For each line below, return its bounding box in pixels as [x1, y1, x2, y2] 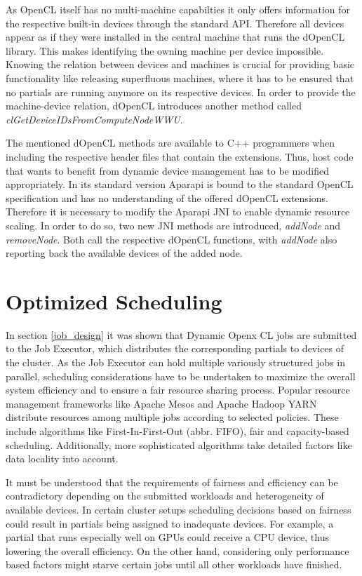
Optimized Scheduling [6, 286, 222, 315]
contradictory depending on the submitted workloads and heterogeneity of [6, 488, 324, 503]
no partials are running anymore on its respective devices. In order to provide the [6, 84, 356, 99]
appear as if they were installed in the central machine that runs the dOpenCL [6, 29, 345, 44]
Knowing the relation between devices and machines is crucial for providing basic [6, 57, 355, 72]
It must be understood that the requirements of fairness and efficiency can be [6, 474, 338, 489]
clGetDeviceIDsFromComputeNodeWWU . [6, 112, 183, 126]
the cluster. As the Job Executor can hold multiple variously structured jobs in [6, 355, 345, 369]
